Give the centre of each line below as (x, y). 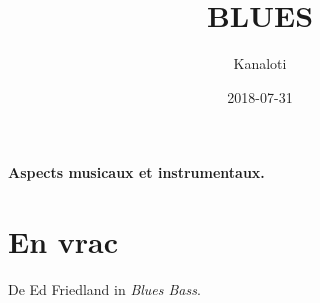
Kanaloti (260, 63)
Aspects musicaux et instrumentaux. (136, 172)
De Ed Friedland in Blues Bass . (104, 289)
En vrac (63, 241)
